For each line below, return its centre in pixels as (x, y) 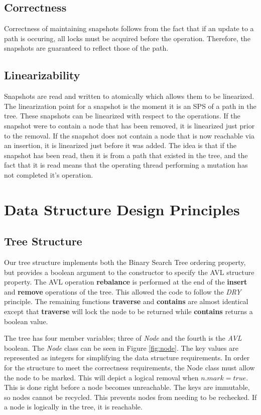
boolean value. (26, 321)
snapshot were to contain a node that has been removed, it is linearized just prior (129, 125)
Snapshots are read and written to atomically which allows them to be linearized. (129, 96)
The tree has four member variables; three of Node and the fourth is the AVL (123, 338)
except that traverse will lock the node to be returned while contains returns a (128, 311)
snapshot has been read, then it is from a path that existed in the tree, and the (126, 155)
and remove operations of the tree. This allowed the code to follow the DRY (123, 291)
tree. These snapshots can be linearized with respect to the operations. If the (122, 116)
